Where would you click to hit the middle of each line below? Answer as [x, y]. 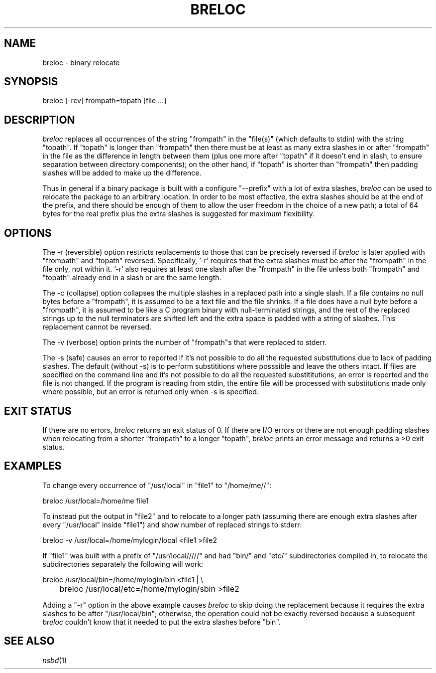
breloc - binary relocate [81, 62]
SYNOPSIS [31, 82]
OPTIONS [28, 233]
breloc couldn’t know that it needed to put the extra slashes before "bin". [162, 622]
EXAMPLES [33, 466]
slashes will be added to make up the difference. [122, 173]
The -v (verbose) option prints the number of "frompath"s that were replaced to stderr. [185, 342]
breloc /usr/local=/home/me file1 [96, 501]
